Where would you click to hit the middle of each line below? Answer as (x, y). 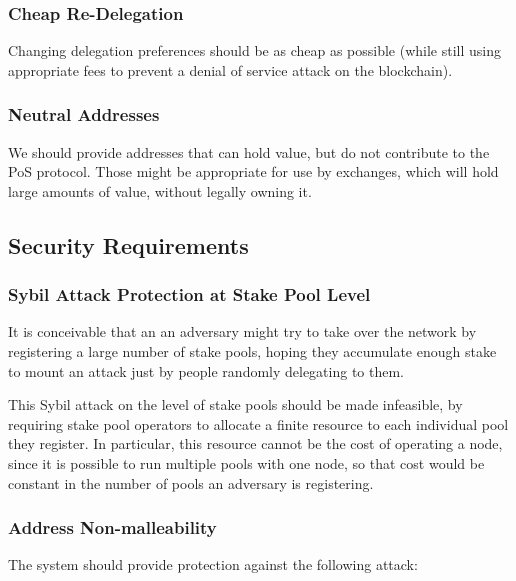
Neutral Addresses (84, 114)
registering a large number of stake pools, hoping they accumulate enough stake (252, 351)
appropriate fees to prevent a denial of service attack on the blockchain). (230, 69)
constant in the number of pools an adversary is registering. (191, 482)
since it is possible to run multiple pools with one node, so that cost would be (246, 462)
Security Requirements (128, 244)
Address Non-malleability (112, 527)
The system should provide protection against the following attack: (213, 564)
